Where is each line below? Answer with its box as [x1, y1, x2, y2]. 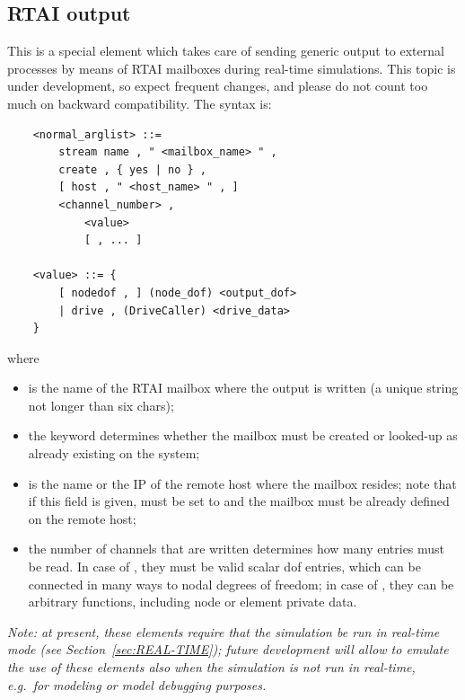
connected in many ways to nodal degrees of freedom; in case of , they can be [28, 574, 454, 593]
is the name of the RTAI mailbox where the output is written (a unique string [28, 378, 459, 397]
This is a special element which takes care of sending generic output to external [7, 41, 444, 60]
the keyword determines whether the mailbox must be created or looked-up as [28, 426, 458, 445]
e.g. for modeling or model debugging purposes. [7, 675, 267, 694]
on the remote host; [28, 509, 136, 527]
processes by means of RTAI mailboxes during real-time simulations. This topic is [7, 58, 456, 77]
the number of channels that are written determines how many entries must [28, 539, 445, 558]
